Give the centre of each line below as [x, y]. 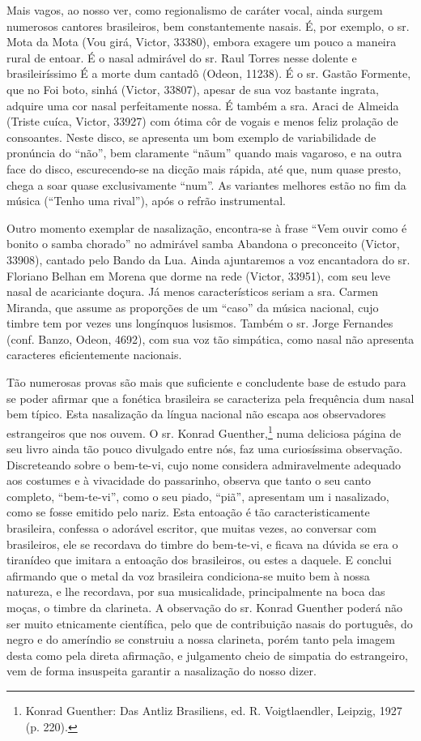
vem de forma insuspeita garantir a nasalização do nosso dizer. [162, 671]
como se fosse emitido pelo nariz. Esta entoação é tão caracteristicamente [188, 512]
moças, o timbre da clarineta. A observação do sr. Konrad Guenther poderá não [205, 608]
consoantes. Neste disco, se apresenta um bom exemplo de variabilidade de [191, 137]
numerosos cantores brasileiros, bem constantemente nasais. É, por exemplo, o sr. [208, 26]
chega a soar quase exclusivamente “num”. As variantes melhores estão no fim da [206, 184]
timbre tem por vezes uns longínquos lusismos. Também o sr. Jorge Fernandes [200, 323]
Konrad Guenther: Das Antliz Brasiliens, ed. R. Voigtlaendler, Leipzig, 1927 [214, 710]
